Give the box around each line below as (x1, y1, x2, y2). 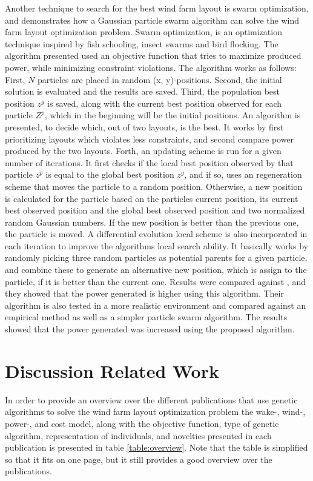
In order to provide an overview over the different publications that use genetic (5, 393, 298, 406)
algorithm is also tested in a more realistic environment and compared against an (5, 298, 306, 311)
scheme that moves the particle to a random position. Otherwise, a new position (5, 180, 303, 192)
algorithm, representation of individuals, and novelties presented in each (5, 429, 272, 442)
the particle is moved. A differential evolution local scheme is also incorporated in (5, 227, 308, 240)
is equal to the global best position (45, 168, 174, 181)
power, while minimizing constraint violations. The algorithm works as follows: (5, 61, 297, 73)
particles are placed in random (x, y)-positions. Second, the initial (37, 73, 282, 86)
